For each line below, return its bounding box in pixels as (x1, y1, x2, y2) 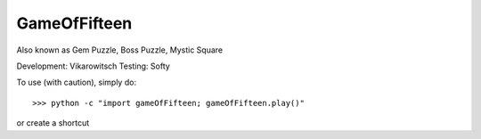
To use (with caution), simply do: (16, 77, 137, 88)
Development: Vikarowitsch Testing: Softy (16, 61, 171, 71)
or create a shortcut (16, 118, 89, 128)
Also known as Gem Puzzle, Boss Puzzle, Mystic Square (16, 45, 223, 55)
